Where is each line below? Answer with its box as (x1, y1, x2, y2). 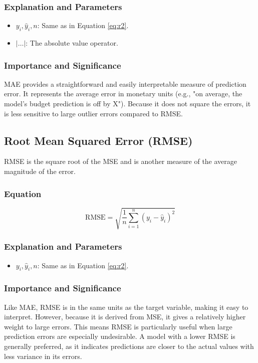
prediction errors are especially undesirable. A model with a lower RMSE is (4, 331, 235, 341)
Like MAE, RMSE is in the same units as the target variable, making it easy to (4, 301, 248, 312)
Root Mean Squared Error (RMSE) (4, 132, 193, 148)
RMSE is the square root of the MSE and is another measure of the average (4, 156, 237, 166)
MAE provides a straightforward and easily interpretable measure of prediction (4, 78, 246, 89)
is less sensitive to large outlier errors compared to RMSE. (4, 108, 183, 118)
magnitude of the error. (4, 166, 76, 176)
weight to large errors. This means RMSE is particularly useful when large (4, 321, 232, 331)
